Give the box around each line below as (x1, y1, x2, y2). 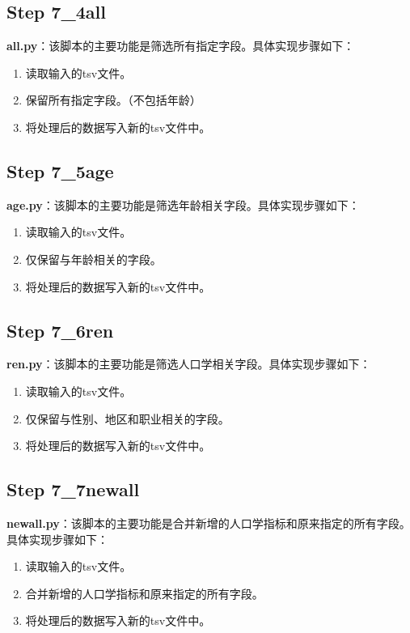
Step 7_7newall (6, 477, 140, 502)
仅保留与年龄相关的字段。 (25, 250, 162, 267)
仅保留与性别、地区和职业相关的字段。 (25, 410, 230, 427)
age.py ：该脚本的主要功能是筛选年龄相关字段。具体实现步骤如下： (6, 196, 360, 213)
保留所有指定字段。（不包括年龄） (25, 91, 201, 108)
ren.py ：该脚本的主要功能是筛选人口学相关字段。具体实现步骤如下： (6, 355, 371, 372)
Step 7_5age (6, 158, 114, 183)
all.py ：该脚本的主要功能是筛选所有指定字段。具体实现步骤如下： (6, 37, 355, 54)
